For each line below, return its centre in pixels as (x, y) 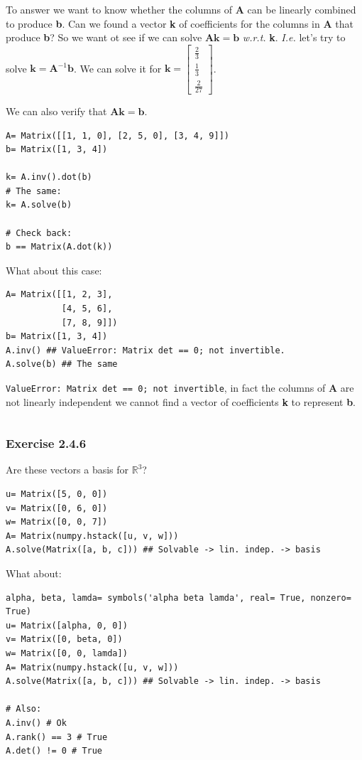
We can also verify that (56, 111)
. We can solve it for (117, 68)
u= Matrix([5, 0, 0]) (57, 494)
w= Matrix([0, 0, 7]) (57, 522)
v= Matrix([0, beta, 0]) (64, 639)
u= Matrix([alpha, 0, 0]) (67, 625)
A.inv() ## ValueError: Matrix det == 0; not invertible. (146, 350)
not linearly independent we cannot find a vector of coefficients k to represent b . (181, 401)
